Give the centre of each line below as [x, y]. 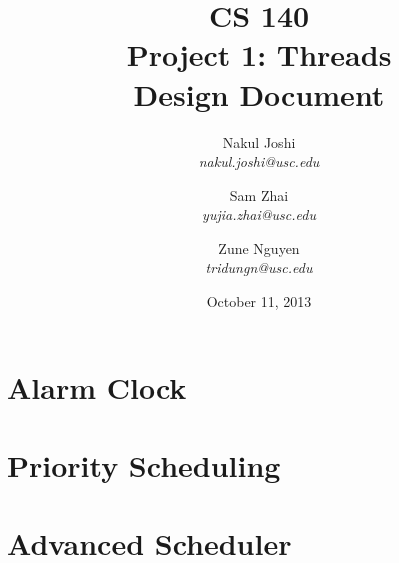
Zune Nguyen [259, 247]
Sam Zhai [259, 194]
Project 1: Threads [259, 54]
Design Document [259, 93]
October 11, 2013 [259, 301]
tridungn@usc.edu [259, 267]
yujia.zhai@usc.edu [259, 214]
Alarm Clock [97, 386]
